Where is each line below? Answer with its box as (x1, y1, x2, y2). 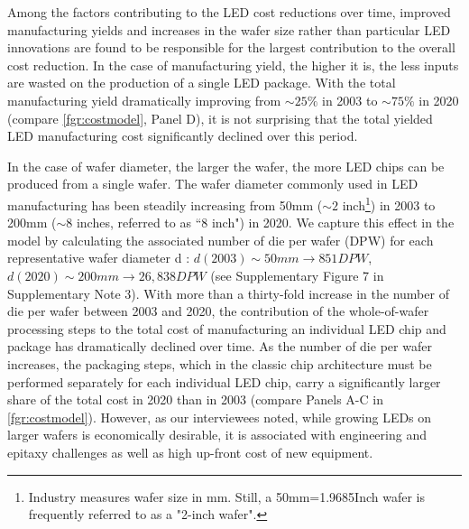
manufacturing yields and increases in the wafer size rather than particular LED (7, 20, 451, 39)
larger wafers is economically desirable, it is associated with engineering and (7, 425, 427, 444)
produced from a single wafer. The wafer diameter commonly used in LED (7, 174, 418, 193)
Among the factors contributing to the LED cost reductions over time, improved (7, 3, 451, 21)
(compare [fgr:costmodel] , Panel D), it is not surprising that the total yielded (7, 108, 433, 127)
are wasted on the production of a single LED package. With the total (7, 73, 396, 92)
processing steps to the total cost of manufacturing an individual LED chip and (7, 319, 446, 338)
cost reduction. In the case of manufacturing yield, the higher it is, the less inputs (7, 55, 459, 74)
